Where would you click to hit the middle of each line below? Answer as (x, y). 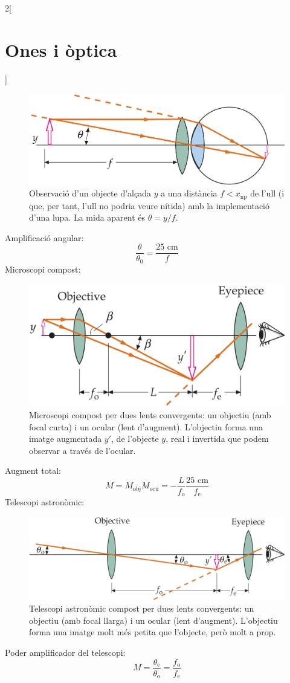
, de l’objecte (135, 439)
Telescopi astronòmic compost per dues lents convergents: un (142, 608)
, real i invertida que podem (217, 439)
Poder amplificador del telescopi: (65, 652)
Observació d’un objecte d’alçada (90, 193)
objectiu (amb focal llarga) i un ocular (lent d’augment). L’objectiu (153, 620)
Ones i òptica (61, 49)
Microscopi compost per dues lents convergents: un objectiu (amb (150, 415)
